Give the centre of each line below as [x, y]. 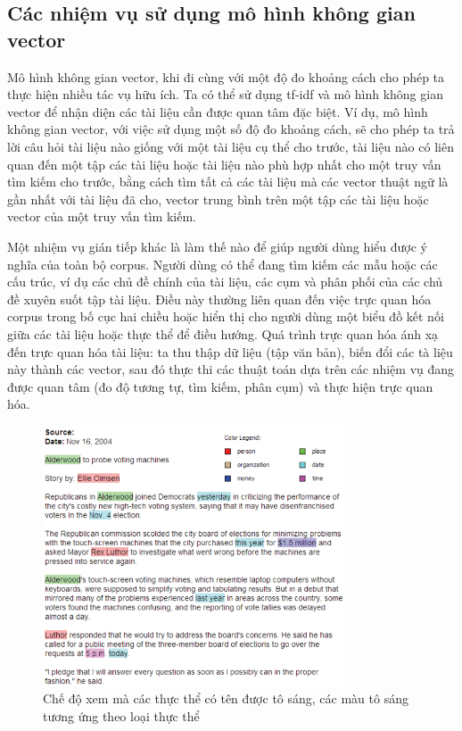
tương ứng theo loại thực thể [121, 715]
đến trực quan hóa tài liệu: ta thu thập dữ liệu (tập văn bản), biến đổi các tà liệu [230, 351]
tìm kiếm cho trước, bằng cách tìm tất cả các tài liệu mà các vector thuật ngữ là [228, 182]
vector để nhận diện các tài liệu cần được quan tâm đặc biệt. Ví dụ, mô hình [218, 111]
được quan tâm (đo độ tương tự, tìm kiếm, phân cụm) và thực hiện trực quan [220, 386]
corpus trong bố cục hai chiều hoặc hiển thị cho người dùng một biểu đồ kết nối [226, 316]
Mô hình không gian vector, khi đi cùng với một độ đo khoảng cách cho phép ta [226, 76]
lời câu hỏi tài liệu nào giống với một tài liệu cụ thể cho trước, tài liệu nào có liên [231, 146]
